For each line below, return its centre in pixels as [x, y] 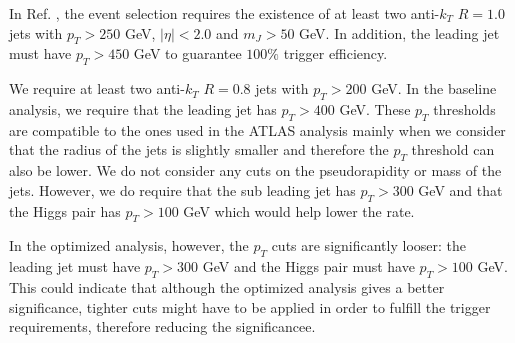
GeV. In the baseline [434, 88]
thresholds [464, 108]
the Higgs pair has [65, 210]
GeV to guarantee [187, 53]
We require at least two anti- [97, 88]
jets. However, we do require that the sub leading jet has [182, 189]
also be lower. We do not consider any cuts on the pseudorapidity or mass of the [255, 170]
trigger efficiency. [335, 53]
